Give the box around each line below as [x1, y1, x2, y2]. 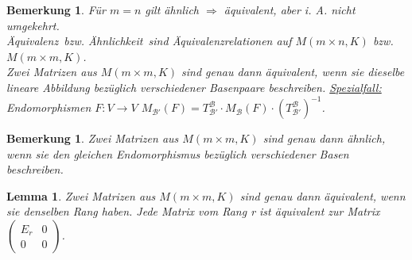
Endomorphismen [6, 99, 91, 116]
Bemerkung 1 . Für [6, 2, 106, 17]
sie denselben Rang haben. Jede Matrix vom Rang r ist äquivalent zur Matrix [6, 203, 380, 220]
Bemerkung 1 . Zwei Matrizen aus [6, 130, 179, 147]
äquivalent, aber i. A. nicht [223, 2, 356, 17]
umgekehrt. [6, 17, 60, 33]
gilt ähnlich [145, 2, 200, 17]
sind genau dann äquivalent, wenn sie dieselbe [181, 63, 405, 80]
